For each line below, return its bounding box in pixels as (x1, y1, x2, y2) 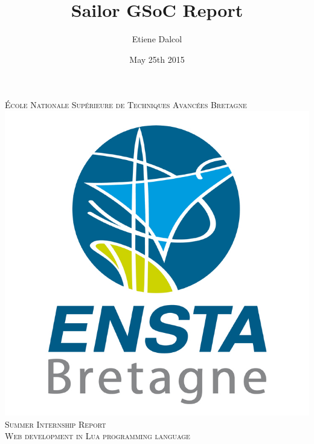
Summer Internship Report (5, 417, 106, 430)
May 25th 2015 (129, 53, 185, 65)
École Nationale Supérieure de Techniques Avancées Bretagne (5, 98, 247, 111)
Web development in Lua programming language (5, 430, 190, 442)
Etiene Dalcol (132, 33, 182, 45)
